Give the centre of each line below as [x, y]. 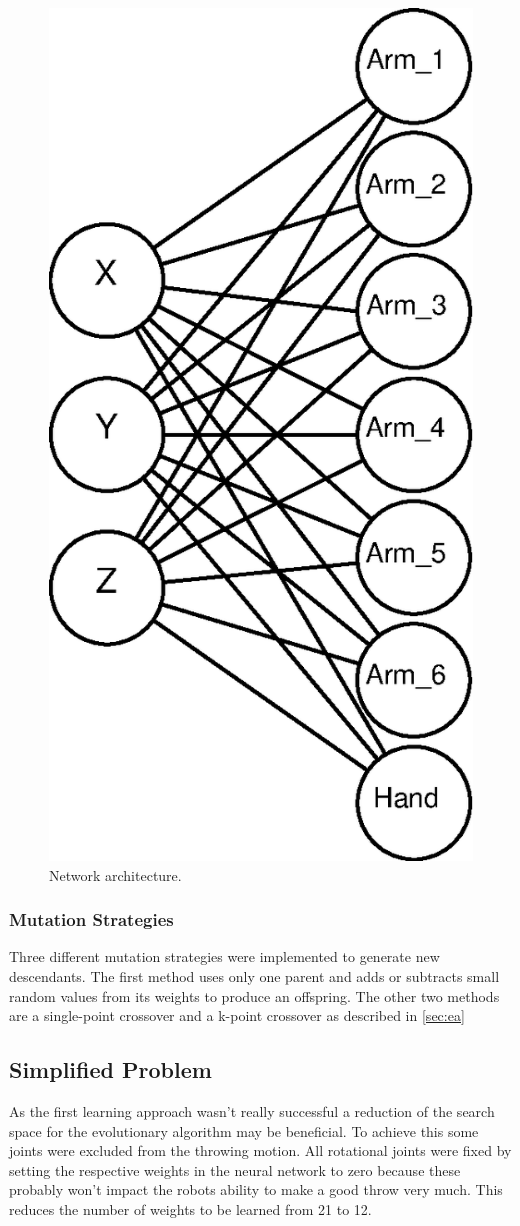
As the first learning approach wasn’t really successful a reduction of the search [252, 1110]
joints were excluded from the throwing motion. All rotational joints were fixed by [260, 1150]
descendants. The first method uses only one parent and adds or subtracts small [254, 975]
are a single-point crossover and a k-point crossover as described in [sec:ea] [237, 1015]
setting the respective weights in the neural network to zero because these [235, 1169]
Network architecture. [115, 874]
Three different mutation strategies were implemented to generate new [224, 956]
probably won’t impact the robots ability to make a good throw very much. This [256, 1189]
